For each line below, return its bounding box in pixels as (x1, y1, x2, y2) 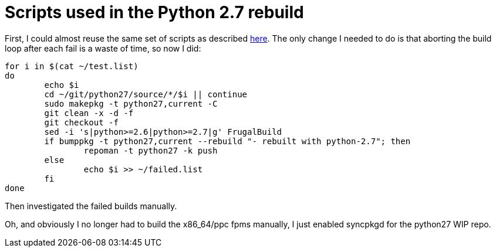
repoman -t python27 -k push (83, 145, 218, 155)
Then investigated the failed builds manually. (5, 200, 177, 211)
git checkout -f (44, 117, 119, 127)
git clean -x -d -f (44, 108, 134, 118)
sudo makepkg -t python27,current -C (44, 98, 218, 108)
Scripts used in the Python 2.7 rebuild (5, 2, 304, 22)
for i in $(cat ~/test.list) (5, 61, 139, 71)
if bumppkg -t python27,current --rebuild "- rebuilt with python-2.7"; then (44, 136, 411, 146)
